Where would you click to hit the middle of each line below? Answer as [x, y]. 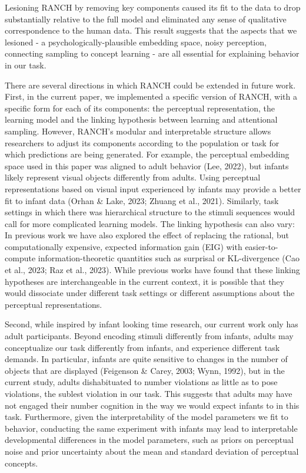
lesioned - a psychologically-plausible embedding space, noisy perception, [136, 42]
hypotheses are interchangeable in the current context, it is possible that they [144, 281]
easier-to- [262, 246]
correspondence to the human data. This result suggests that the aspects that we [151, 30]
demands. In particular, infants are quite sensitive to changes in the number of [146, 359]
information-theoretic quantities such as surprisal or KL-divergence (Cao [169, 258]
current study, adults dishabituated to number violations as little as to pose [141, 382]
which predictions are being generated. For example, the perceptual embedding [147, 154]
